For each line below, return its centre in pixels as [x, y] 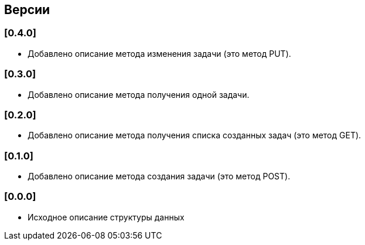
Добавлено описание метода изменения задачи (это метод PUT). [159, 53]
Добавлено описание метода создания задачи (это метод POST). [159, 176]
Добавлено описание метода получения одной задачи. [139, 94]
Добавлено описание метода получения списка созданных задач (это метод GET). [195, 135]
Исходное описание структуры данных [106, 217]
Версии [27, 10]
